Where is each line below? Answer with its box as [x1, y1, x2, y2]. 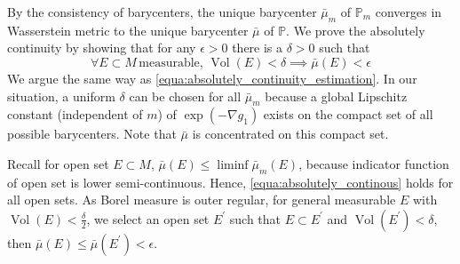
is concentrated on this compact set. [192, 124, 389, 143]
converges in [375, 3, 442, 20]
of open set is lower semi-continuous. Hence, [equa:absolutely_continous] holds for [7, 172, 454, 191]
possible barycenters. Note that [7, 124, 177, 143]
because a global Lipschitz [265, 86, 408, 105]
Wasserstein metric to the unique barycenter [7, 20, 249, 39]
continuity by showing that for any [7, 38, 196, 57]
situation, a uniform [7, 86, 115, 105]
